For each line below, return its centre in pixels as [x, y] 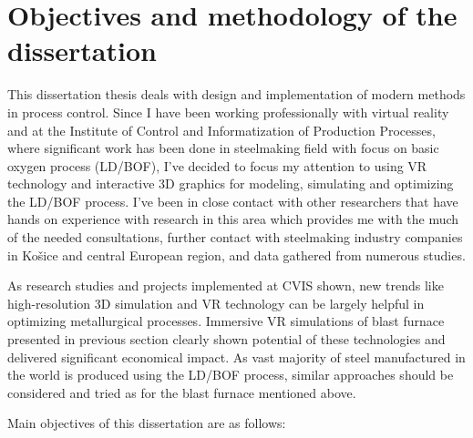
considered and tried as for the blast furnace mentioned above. [182, 392]
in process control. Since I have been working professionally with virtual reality [228, 112]
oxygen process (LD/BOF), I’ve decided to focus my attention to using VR [217, 165]
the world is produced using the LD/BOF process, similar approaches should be [231, 375]
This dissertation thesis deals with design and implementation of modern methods [236, 94]
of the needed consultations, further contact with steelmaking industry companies [235, 237]
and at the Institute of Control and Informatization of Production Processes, [221, 130]
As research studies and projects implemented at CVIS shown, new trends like [226, 285]
